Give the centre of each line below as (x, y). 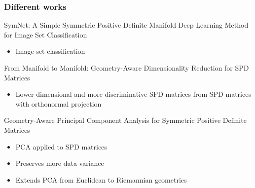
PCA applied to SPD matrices (61, 146)
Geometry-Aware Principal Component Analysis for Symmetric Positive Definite (125, 120)
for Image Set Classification (46, 34)
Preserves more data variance (60, 163)
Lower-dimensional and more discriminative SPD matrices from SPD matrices (133, 94)
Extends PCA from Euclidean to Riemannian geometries (101, 179)
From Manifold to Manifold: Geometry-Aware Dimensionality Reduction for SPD (127, 68)
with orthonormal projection (58, 103)
